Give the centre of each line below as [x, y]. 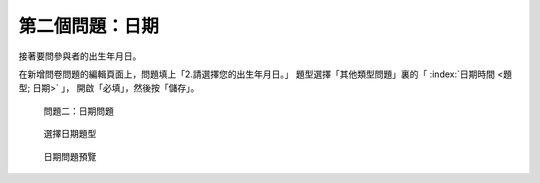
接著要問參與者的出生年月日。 [80, 56]
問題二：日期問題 [78, 111]
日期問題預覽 [70, 156]
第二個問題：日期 [89, 26]
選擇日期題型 [70, 134]
